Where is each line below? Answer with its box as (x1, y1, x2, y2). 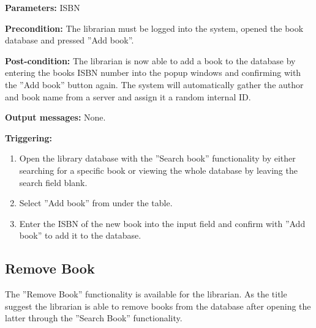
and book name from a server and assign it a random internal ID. (5, 90, 251, 103)
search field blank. (19, 176, 88, 188)
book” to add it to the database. (19, 229, 141, 242)
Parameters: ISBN (5, 1, 80, 13)
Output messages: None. (5, 111, 106, 124)
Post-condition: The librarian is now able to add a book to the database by (5, 54, 296, 67)
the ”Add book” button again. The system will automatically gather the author (5, 78, 304, 91)
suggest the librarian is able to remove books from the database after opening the (5, 299, 311, 312)
